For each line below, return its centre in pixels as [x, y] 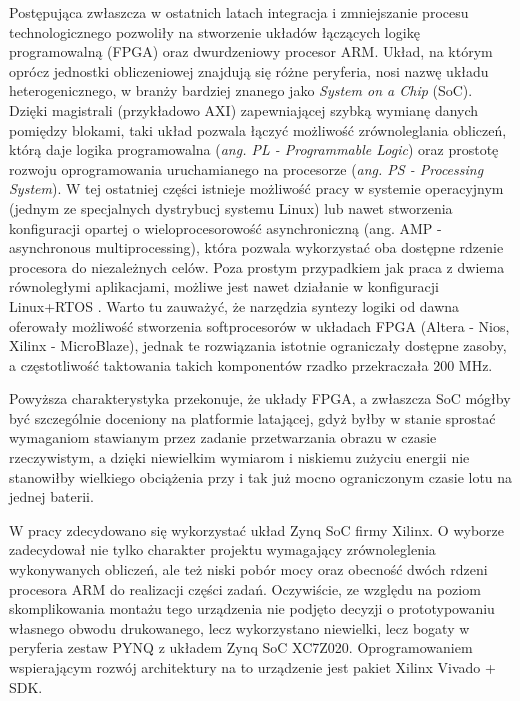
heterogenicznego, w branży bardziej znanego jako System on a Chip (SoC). [241, 90]
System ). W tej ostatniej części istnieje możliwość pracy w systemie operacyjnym [256, 188]
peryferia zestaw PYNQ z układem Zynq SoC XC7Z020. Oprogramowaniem [241, 647]
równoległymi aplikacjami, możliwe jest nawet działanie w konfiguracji [224, 286]
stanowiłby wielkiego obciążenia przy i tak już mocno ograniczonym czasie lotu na [261, 476]
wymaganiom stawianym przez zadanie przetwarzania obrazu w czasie [223, 437]
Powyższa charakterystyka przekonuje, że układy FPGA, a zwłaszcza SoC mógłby [260, 398]
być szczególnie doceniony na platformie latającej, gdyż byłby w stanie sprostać [252, 417]
